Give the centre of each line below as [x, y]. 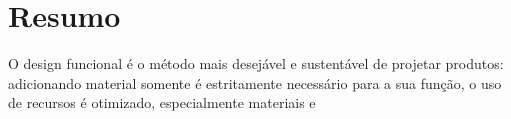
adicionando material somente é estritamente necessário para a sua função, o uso [255, 82]
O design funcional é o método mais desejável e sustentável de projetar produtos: [256, 63]
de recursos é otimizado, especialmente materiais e [162, 102]
